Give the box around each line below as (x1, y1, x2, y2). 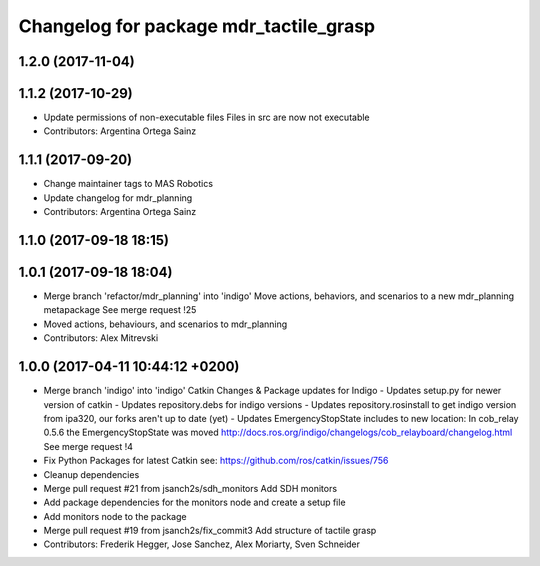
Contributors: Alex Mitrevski (43, 332, 159, 344)
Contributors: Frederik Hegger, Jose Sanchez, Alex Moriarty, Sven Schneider (43, 538, 360, 550)
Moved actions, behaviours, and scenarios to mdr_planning (43, 318, 288, 330)
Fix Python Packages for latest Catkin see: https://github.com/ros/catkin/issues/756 (43, 455, 389, 467)
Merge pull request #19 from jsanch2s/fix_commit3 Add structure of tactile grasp (43, 525, 377, 537)
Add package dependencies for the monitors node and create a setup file (43, 496, 346, 509)
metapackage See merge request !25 (43, 304, 197, 316)
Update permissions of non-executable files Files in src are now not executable (43, 111, 370, 124)
